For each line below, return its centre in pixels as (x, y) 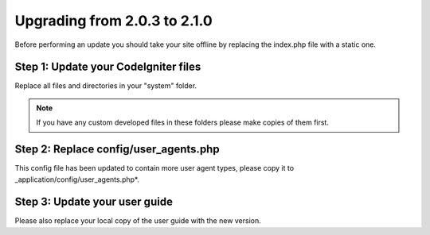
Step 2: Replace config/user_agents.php (117, 150)
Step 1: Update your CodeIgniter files (108, 67)
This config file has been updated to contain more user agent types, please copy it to (154, 168)
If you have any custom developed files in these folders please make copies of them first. (183, 122)
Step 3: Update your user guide (94, 202)
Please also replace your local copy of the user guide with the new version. (138, 221)
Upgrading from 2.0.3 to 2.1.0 (113, 21)
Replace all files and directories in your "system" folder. (106, 86)
